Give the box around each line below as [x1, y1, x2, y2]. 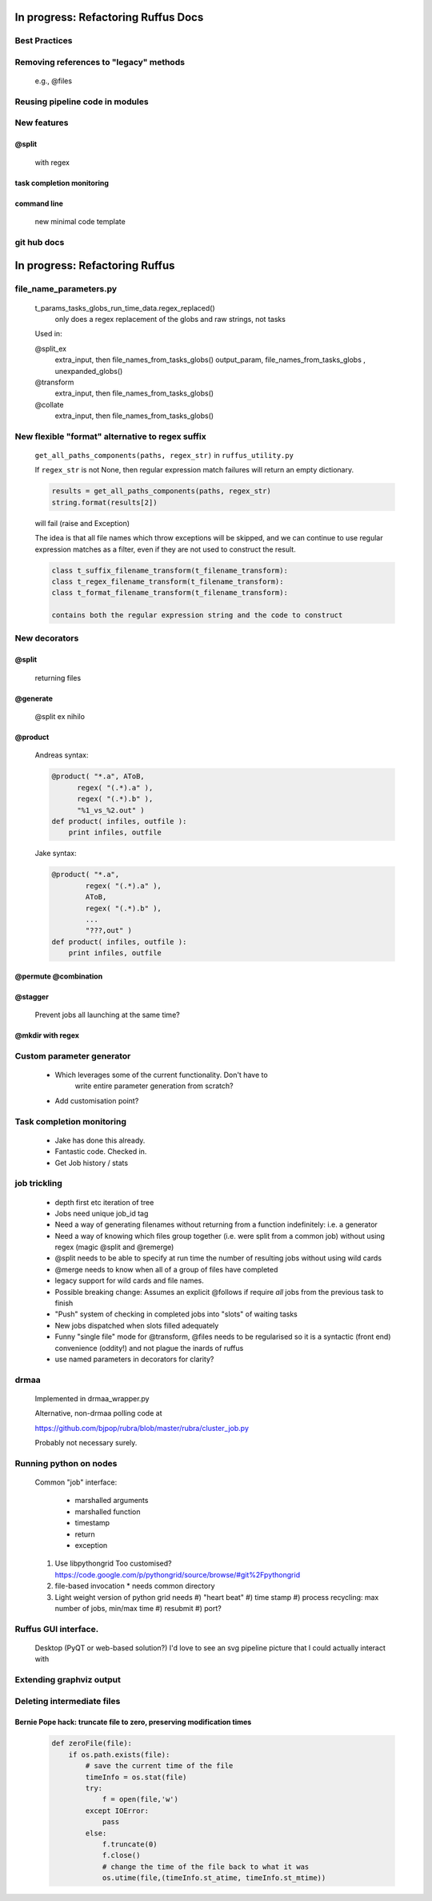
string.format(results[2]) [51, 497, 158, 507]
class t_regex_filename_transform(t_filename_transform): [51, 577, 284, 586]
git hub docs [14, 236, 65, 247]
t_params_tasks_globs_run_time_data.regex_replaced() [34, 303, 215, 312]
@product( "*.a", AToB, [51, 772, 146, 781]
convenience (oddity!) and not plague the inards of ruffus [54, 1343, 244, 1352]
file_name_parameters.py [14, 283, 118, 295]
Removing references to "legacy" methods [14, 56, 186, 67]
